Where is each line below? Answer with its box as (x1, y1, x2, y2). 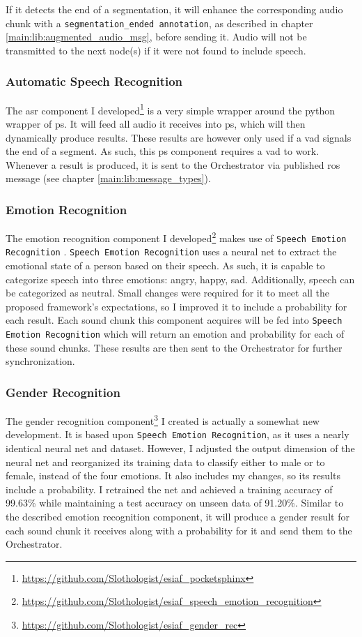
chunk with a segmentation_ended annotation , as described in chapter (6, 15, 313, 30)
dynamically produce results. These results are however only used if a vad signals (6, 130, 352, 144)
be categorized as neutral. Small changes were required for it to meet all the (6, 285, 330, 300)
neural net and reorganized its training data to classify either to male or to (6, 454, 325, 469)
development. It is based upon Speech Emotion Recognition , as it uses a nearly (6, 427, 349, 442)
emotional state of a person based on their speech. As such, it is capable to (6, 258, 325, 273)
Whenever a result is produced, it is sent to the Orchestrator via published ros (6, 157, 340, 172)
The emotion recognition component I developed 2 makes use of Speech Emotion (6, 229, 347, 245)
